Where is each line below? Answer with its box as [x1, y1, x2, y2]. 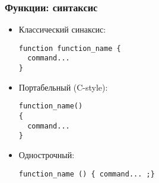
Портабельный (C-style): [18, 81, 108, 93]
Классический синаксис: [18, 23, 106, 36]
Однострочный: [18, 149, 75, 160]
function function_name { [18, 44, 121, 53]
